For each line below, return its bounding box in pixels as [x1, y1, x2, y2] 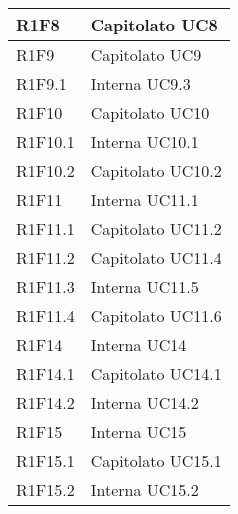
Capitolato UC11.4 [90, 246, 222, 269]
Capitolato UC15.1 [90, 449, 222, 472]
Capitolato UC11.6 [90, 304, 222, 327]
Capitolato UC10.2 [90, 159, 222, 182]
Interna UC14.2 [90, 391, 199, 414]
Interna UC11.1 [90, 188, 199, 211]
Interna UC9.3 [90, 72, 191, 95]
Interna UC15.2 [90, 478, 199, 501]
